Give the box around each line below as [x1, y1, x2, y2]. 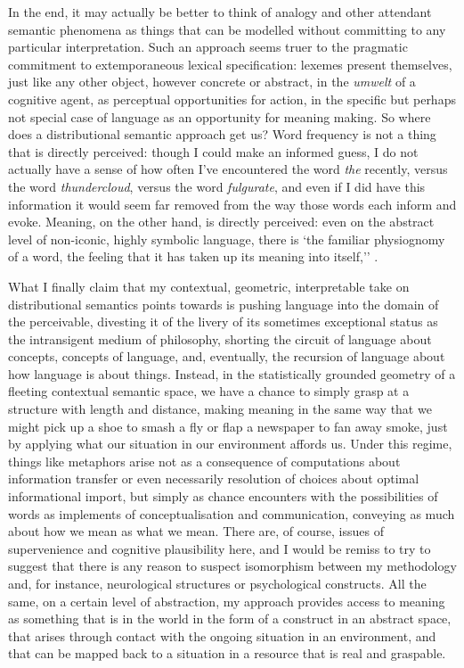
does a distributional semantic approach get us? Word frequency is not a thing [8, 125, 436, 144]
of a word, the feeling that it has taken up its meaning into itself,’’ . [8, 247, 379, 266]
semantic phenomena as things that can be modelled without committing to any [8, 20, 446, 38]
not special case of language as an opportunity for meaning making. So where [8, 107, 431, 126]
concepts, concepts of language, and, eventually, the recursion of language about [8, 347, 445, 366]
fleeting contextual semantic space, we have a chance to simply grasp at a [8, 382, 410, 400]
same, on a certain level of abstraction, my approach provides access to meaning [8, 591, 445, 610]
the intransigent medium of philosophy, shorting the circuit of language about [8, 329, 432, 348]
